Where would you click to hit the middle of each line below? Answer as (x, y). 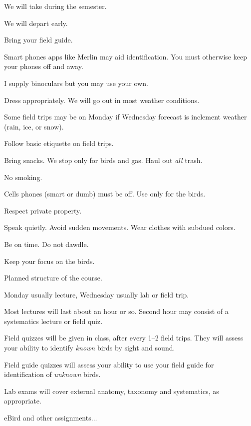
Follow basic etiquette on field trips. (59, 143)
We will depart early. (36, 23)
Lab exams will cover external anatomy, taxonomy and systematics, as (112, 391)
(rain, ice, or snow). (34, 126)
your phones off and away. (44, 66)
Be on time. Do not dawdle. (46, 244)
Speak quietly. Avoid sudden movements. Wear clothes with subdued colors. (120, 227)
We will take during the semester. (55, 6)
